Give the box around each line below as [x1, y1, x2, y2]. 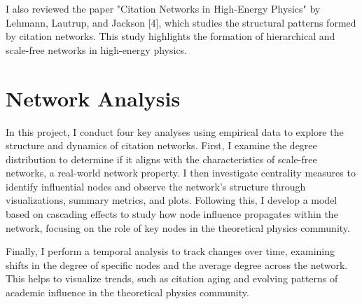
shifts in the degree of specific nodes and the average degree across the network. [6, 257, 348, 272]
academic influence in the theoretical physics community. [6, 285, 249, 300]
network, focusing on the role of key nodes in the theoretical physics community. [6, 220, 350, 235]
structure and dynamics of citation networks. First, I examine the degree [6, 138, 317, 153]
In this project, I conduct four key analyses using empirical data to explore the [6, 124, 344, 139]
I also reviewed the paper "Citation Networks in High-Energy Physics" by [6, 1, 321, 15]
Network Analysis [6, 83, 181, 112]
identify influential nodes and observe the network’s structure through [6, 179, 306, 193]
